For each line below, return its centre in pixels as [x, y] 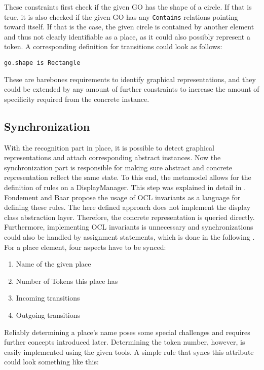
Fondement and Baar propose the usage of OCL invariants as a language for [122, 197]
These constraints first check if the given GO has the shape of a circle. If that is [128, 7]
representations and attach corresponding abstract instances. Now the [112, 157]
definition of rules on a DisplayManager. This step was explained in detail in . [125, 187]
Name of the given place [53, 264]
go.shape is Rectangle [42, 63]
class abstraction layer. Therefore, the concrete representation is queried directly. [129, 217]
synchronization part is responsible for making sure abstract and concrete [118, 167]
